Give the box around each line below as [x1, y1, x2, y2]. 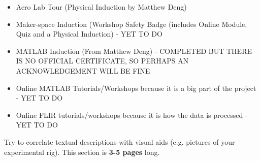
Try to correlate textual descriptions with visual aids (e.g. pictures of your [4, 136, 235, 147]
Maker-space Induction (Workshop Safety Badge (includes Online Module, [16, 18, 247, 29]
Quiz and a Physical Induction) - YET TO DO [16, 28, 162, 39]
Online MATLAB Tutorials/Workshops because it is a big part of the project [16, 82, 256, 93]
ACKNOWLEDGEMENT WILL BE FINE [16, 65, 150, 76]
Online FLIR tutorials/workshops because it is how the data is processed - [16, 109, 248, 120]
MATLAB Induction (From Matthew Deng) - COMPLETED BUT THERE [16, 45, 252, 56]
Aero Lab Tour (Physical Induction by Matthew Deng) [16, 2, 187, 12]
